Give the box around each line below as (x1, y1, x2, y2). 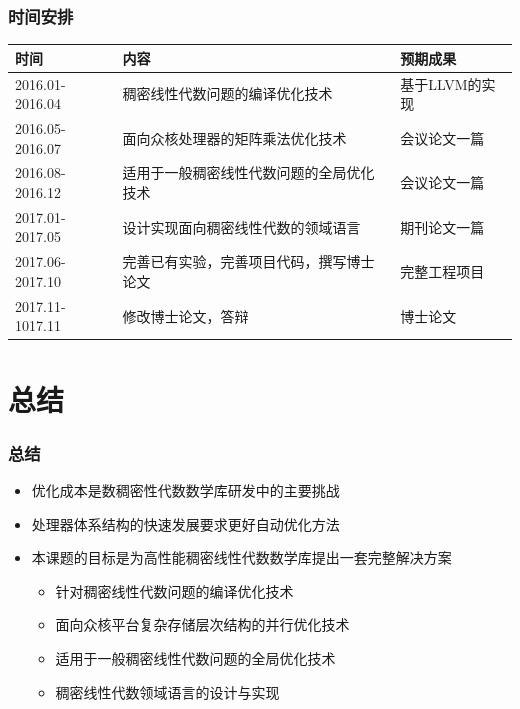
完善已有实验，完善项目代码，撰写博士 (122, 251, 375, 272)
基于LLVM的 (400, 73, 482, 94)
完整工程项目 (400, 261, 485, 282)
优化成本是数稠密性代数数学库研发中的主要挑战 (31, 480, 340, 501)
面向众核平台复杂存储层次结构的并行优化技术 (55, 614, 350, 635)
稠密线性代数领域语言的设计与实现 (55, 681, 280, 702)
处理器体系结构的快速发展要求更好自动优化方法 (31, 513, 340, 534)
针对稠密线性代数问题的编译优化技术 (55, 580, 294, 601)
